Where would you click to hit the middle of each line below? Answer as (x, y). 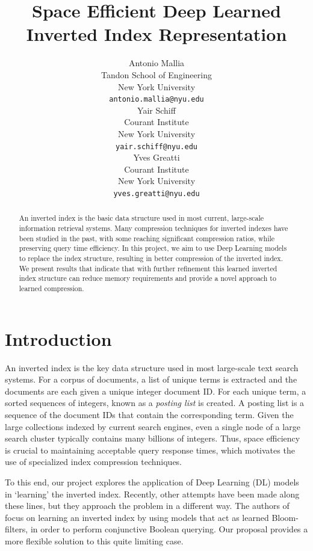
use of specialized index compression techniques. (94, 462)
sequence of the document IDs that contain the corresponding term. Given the (149, 414)
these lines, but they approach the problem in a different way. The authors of (147, 506)
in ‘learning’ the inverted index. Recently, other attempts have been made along (152, 494)
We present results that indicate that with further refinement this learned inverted (148, 268)
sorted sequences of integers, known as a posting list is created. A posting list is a (155, 403)
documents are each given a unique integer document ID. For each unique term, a (156, 391)
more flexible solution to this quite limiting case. (94, 540)
